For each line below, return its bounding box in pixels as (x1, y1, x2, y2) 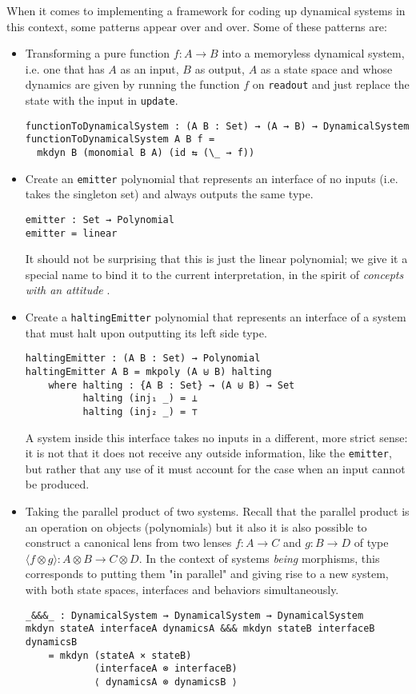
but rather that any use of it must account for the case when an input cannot (25, 460, 406, 477)
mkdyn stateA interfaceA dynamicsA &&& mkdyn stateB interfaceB (25, 623, 375, 635)
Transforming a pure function (25, 45, 170, 62)
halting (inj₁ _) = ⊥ (82, 393, 198, 405)
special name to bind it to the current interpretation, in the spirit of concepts (25, 265, 404, 282)
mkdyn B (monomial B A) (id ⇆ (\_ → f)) (37, 147, 255, 158)
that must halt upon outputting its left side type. (25, 324, 267, 341)
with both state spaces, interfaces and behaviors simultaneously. (25, 580, 339, 597)
